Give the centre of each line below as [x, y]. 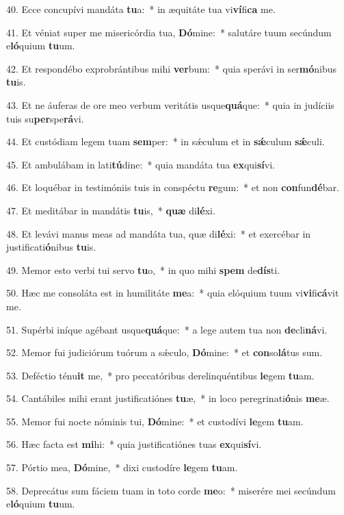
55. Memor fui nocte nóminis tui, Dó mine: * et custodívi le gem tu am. [155, 421]
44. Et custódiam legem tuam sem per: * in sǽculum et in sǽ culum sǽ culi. [166, 141]
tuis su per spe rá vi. [45, 118]
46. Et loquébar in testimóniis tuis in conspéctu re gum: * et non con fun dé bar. [173, 187]
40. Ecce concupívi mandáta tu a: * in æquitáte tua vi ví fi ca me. [141, 9]
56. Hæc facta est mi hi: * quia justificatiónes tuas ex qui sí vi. [134, 444]
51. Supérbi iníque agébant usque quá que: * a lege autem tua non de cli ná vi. [167, 329]
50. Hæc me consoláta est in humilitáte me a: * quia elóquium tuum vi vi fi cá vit [173, 293]
